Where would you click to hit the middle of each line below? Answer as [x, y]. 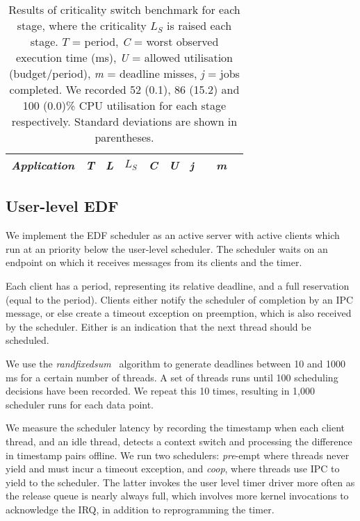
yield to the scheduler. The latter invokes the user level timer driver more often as [180, 482]
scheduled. [27, 340]
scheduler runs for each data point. [80, 404]
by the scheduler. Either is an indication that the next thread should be [158, 326]
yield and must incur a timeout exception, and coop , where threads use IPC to [173, 469]
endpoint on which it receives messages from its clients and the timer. [154, 262]
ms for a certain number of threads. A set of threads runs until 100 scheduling [172, 377]
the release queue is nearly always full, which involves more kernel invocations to [177, 496]
